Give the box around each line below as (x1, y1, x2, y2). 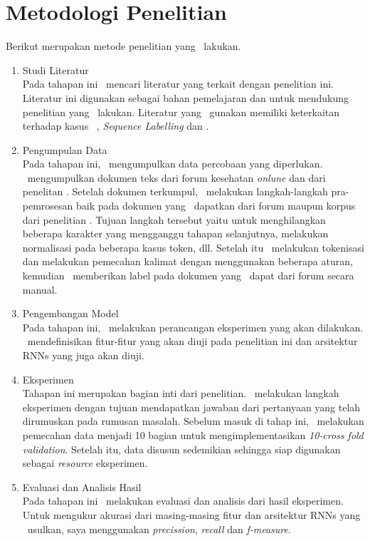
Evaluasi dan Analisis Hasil (22, 479, 142, 494)
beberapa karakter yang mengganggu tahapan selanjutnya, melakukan (22, 226, 329, 241)
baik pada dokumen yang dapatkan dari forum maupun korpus (76, 198, 356, 213)
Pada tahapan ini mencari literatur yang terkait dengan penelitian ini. (22, 76, 334, 91)
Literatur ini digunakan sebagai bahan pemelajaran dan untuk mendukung (22, 90, 349, 105)
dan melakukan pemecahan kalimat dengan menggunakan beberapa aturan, (22, 254, 353, 269)
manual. (22, 282, 58, 297)
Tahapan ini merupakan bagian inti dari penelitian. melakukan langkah (22, 386, 339, 401)
